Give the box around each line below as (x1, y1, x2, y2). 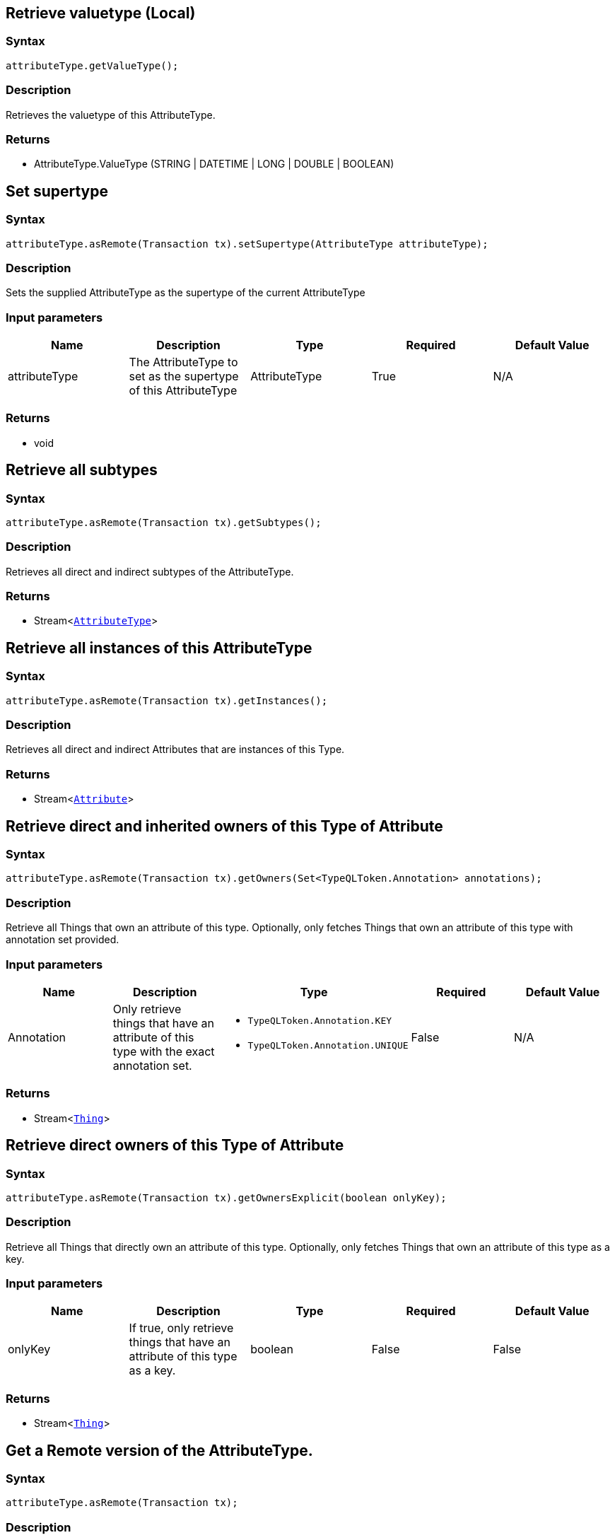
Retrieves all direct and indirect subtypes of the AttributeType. (6, 565, 294, 578)
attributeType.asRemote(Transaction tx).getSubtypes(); (6, 516, 322, 528)
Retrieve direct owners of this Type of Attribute (6, 1136, 344, 1155)
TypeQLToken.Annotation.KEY (247, 1015, 392, 1026)
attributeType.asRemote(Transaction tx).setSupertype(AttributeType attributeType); (6, 238, 488, 250)
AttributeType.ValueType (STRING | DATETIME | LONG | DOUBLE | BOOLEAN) (34, 158, 394, 170)
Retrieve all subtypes (6, 461, 158, 479)
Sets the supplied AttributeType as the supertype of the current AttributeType (6, 286, 365, 299)
